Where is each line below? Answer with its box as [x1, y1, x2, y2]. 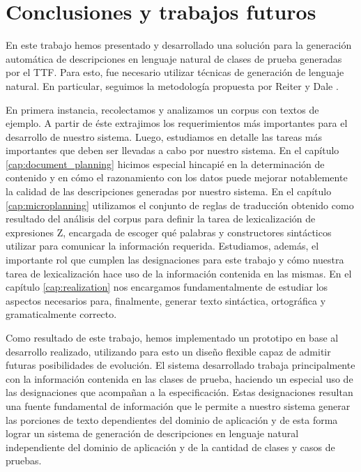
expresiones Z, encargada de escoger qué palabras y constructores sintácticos [6, 224, 332, 239]
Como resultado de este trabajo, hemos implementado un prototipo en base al [6, 330, 339, 344]
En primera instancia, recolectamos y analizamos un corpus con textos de [6, 102, 319, 116]
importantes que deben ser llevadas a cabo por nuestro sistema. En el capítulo [6, 143, 339, 158]
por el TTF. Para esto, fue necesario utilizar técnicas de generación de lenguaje [6, 65, 344, 79]
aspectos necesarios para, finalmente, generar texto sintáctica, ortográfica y [6, 293, 326, 307]
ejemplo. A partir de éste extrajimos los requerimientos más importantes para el [6, 116, 348, 130]
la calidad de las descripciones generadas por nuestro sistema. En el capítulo [6, 184, 332, 199]
